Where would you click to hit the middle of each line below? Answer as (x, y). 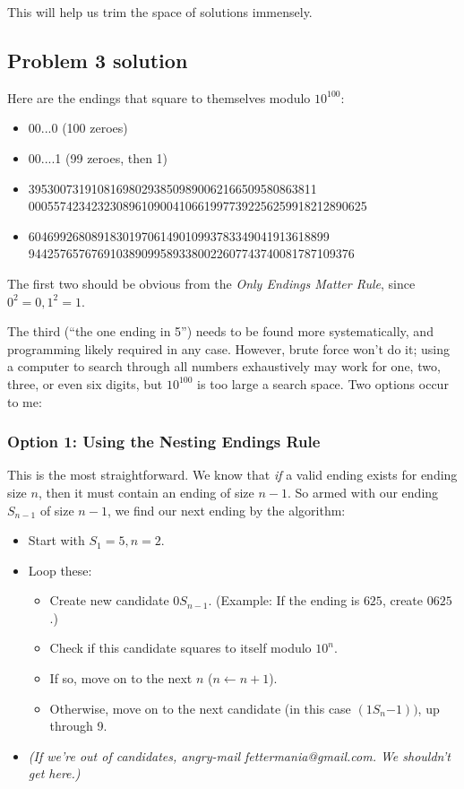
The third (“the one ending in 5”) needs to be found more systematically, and (220, 331)
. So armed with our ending (363, 492)
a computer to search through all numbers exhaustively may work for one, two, (224, 366)
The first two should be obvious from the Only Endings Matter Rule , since (211, 283)
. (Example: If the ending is (284, 600)
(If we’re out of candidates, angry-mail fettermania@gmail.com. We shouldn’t (239, 755)
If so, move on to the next (121, 678)
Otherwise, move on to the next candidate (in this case (200, 708)
